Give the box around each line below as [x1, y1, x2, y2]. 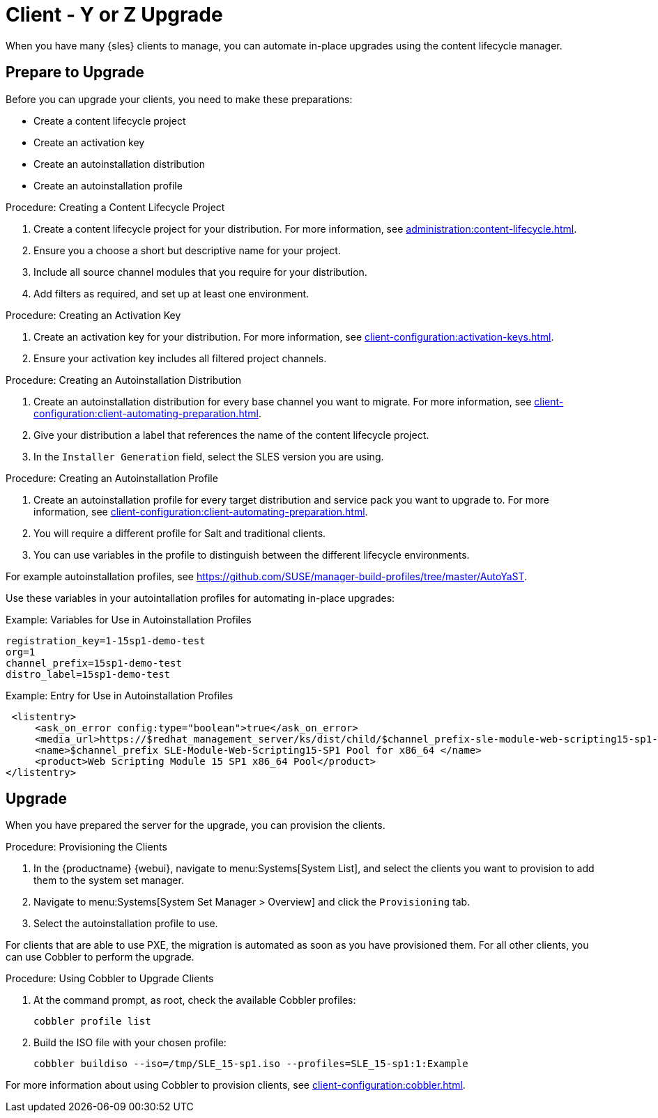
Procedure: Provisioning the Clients [6, 841, 167, 853]
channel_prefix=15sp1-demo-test [6, 657, 182, 669]
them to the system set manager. [33, 874, 184, 887]
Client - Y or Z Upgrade [6, 3, 223, 26]
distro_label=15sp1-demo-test [6, 668, 171, 680]
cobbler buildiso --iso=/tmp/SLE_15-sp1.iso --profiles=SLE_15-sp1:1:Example [33, 1058, 468, 1070]
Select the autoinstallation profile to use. [33, 917, 218, 930]
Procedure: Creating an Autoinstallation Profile [6, 472, 218, 484]
